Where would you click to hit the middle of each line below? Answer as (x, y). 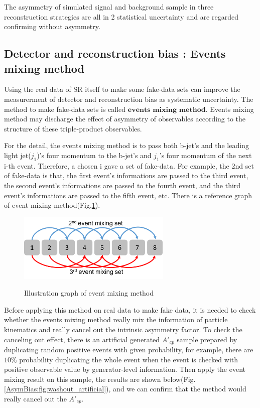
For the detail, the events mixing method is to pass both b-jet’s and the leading (126, 145)
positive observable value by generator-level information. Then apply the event (125, 369)
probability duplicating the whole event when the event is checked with (128, 359)
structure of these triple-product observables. (73, 128)
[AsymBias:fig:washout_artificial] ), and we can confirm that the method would (125, 389)
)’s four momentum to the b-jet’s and (94, 155)
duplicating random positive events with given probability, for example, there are (129, 349)
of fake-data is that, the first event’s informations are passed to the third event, (126, 175)
